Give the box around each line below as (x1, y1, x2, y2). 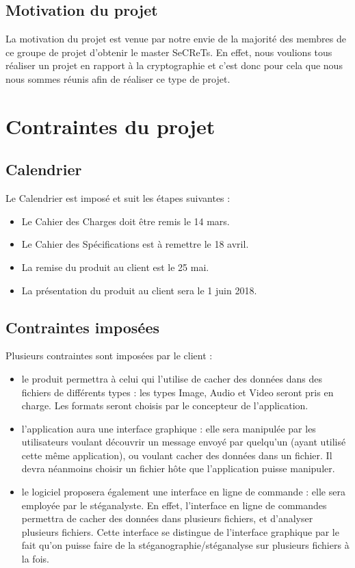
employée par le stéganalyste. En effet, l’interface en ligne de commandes (21, 498, 327, 512)
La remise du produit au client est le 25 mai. (21, 259, 209, 274)
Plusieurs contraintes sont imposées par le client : (5, 348, 213, 363)
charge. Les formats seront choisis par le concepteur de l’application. (21, 398, 308, 413)
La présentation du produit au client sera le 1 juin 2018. (21, 283, 257, 297)
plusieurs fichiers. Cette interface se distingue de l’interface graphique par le (21, 524, 339, 539)
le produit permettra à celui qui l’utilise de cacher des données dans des (21, 371, 322, 385)
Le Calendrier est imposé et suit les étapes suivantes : (5, 191, 231, 205)
